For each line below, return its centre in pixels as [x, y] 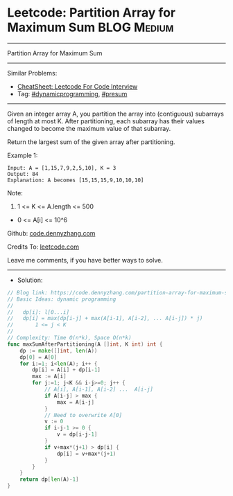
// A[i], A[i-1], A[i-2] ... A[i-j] [99, 389]
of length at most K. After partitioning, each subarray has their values [106, 121]
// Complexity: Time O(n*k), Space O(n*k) [69, 338]
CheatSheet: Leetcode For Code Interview [77, 86]
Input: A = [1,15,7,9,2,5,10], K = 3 [62, 168]
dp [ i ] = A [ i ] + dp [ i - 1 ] [66, 370]
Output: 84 [23, 174]
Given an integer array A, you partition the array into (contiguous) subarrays [115, 114]
